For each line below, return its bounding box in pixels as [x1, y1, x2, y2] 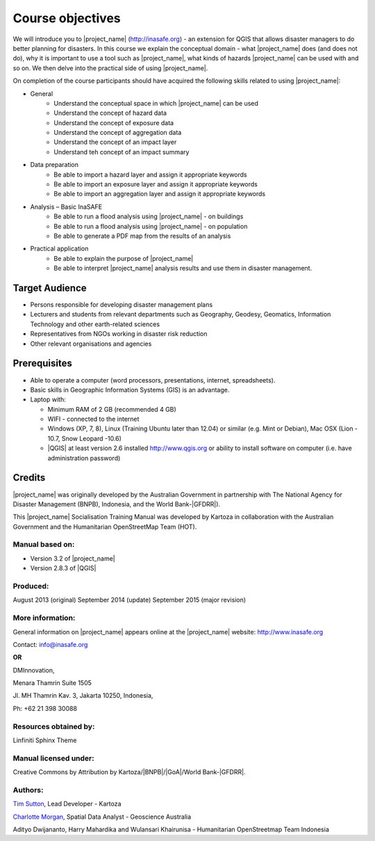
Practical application [30, 244, 89, 253]
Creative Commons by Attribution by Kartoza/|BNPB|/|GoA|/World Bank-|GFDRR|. [12, 768, 246, 776]
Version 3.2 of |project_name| [30, 554, 115, 563]
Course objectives [12, 10, 121, 26]
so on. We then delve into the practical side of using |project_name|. [12, 63, 208, 72]
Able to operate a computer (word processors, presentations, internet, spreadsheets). [30, 376, 276, 384]
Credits [12, 472, 46, 483]
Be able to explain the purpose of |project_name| [53, 254, 194, 262]
